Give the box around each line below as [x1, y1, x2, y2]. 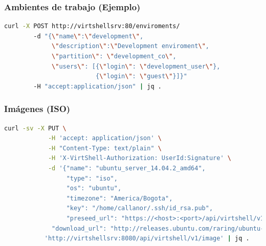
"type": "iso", [66, 174, 118, 182]
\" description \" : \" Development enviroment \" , [52, 42, 209, 50]
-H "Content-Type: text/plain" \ [48, 144, 162, 152]
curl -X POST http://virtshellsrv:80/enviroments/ [4, 23, 180, 30]
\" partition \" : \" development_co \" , [52, 53, 176, 60]
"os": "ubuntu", [66, 185, 122, 192]
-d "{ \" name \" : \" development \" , [33, 32, 144, 40]
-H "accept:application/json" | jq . [33, 82, 162, 90]
